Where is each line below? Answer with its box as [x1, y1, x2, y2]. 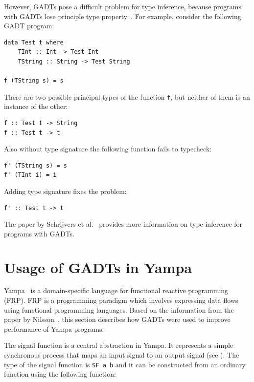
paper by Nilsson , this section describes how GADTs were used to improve [4, 314, 231, 324]
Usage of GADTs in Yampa [4, 257, 192, 277]
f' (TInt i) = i [4, 171, 57, 179]
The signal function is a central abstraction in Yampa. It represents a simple [4, 340, 233, 350]
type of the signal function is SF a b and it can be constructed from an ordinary [4, 359, 246, 369]
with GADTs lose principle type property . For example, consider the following [4, 11, 241, 21]
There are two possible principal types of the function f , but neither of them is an [4, 91, 250, 102]
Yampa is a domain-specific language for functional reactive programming [4, 285, 229, 296]
